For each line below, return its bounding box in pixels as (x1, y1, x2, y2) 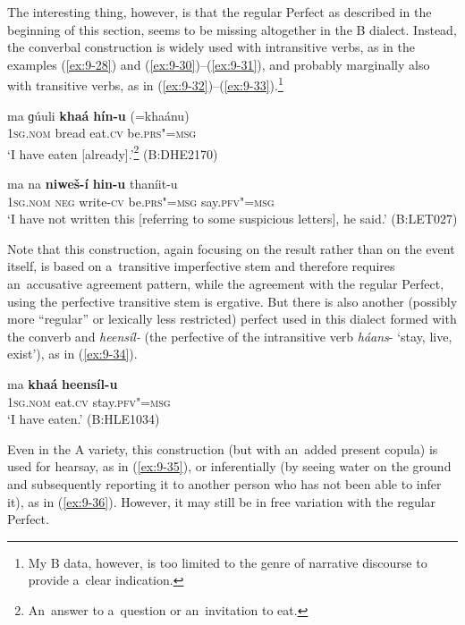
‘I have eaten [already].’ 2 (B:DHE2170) (7, 141, 218, 163)
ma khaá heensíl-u (7, 375, 118, 393)
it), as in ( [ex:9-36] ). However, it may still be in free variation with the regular (7, 492, 436, 511)
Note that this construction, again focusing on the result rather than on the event (7, 239, 455, 258)
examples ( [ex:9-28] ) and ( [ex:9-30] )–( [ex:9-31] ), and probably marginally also (7, 55, 430, 73)
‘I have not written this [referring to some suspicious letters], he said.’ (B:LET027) (7, 209, 458, 228)
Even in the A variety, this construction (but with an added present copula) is (7, 439, 438, 458)
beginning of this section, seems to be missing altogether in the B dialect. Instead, (7, 20, 457, 38)
